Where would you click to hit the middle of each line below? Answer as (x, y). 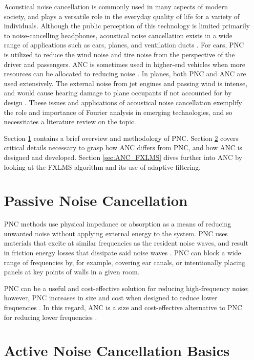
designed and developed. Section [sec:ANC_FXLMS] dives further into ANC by (123, 157)
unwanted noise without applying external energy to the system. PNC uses (116, 233)
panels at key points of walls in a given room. (72, 272)
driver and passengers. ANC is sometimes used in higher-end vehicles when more (125, 64)
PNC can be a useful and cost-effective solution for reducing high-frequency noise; (127, 288)
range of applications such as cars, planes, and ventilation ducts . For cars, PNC (124, 45)
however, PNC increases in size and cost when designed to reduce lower (111, 298)
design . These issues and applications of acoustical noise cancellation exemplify (123, 102)
